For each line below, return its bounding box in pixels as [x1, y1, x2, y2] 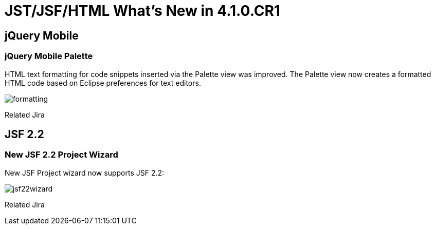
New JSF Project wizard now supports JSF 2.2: [5, 168, 165, 177]
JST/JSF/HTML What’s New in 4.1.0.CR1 [5, 2, 280, 20]
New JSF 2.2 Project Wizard [5, 149, 118, 160]
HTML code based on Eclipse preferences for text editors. [5, 78, 201, 87]
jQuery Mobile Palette [5, 51, 93, 62]
